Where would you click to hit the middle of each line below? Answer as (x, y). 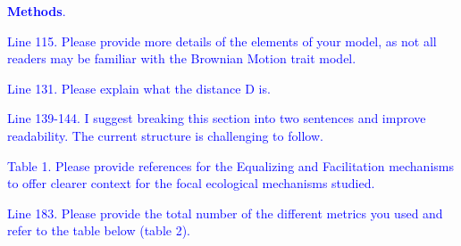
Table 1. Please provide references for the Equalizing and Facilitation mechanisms (230, 165)
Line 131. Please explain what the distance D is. (139, 88)
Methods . (37, 11)
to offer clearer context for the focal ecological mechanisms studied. (191, 183)
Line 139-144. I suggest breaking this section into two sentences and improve (217, 118)
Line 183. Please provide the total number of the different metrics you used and (225, 213)
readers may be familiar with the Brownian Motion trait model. (182, 58)
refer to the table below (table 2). (99, 230)
